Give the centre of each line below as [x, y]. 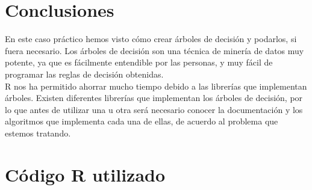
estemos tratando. [38, 133]
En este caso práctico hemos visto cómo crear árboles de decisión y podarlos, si [151, 39]
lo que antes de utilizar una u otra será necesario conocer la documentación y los [154, 109]
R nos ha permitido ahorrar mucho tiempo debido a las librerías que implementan [156, 86]
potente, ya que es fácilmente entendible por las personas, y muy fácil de [139, 62]
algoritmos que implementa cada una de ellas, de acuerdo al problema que [142, 121]
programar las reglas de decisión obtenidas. [84, 74]
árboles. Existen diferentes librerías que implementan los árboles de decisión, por [154, 98]
